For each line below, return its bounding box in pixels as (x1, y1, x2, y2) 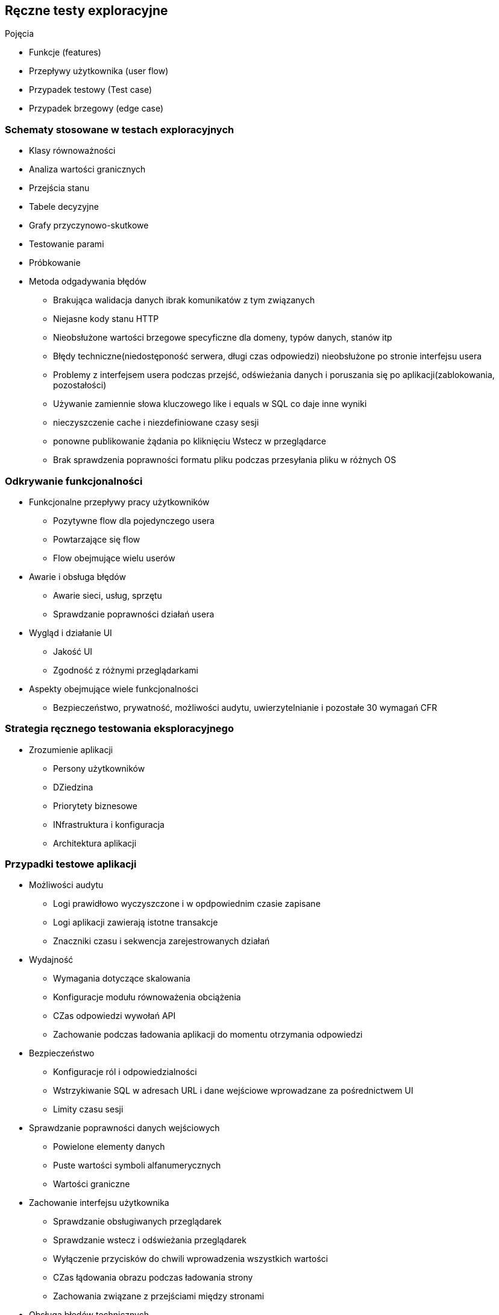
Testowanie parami (29, 239, 104, 250)
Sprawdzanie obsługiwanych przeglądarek (53, 1216, 222, 1227)
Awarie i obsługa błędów (29, 571, 126, 582)
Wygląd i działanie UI (29, 627, 112, 638)
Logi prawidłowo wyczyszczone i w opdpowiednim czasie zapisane (53, 898, 321, 909)
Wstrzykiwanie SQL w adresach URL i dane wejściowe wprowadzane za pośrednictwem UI (53, 1085, 413, 1096)
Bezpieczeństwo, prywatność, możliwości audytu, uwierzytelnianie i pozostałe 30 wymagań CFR (53, 702, 438, 713)
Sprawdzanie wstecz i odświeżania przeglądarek (53, 1235, 246, 1246)
